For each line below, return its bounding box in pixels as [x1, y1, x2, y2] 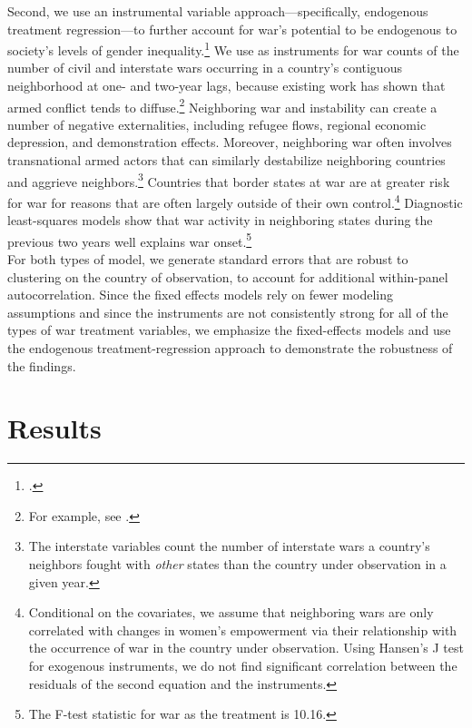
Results [7, 409, 102, 447]
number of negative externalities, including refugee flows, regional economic [7, 114, 427, 133]
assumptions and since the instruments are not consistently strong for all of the [7, 302, 448, 321]
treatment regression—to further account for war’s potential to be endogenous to [7, 19, 457, 38]
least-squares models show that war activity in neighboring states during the [7, 211, 433, 230]
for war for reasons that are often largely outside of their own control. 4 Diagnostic [7, 190, 463, 212]
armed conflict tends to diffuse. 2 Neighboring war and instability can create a [7, 94, 438, 116]
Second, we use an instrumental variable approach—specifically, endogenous [7, 2, 428, 20]
